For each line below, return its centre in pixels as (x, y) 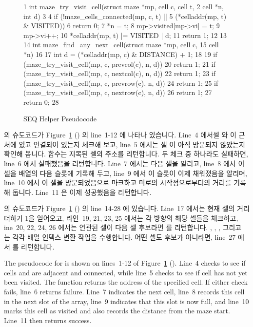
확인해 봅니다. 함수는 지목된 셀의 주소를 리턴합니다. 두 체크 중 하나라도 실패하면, (126, 154)
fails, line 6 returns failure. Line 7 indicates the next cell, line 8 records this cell (124, 292)
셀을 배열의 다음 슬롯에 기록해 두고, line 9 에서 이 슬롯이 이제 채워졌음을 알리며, (126, 173)
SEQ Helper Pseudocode (60, 118)
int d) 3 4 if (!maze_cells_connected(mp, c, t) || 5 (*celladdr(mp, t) (125, 16)
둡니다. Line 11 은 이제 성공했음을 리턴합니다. (82, 192)
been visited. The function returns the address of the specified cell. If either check (126, 282)
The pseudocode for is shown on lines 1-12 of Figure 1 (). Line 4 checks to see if (125, 263)
